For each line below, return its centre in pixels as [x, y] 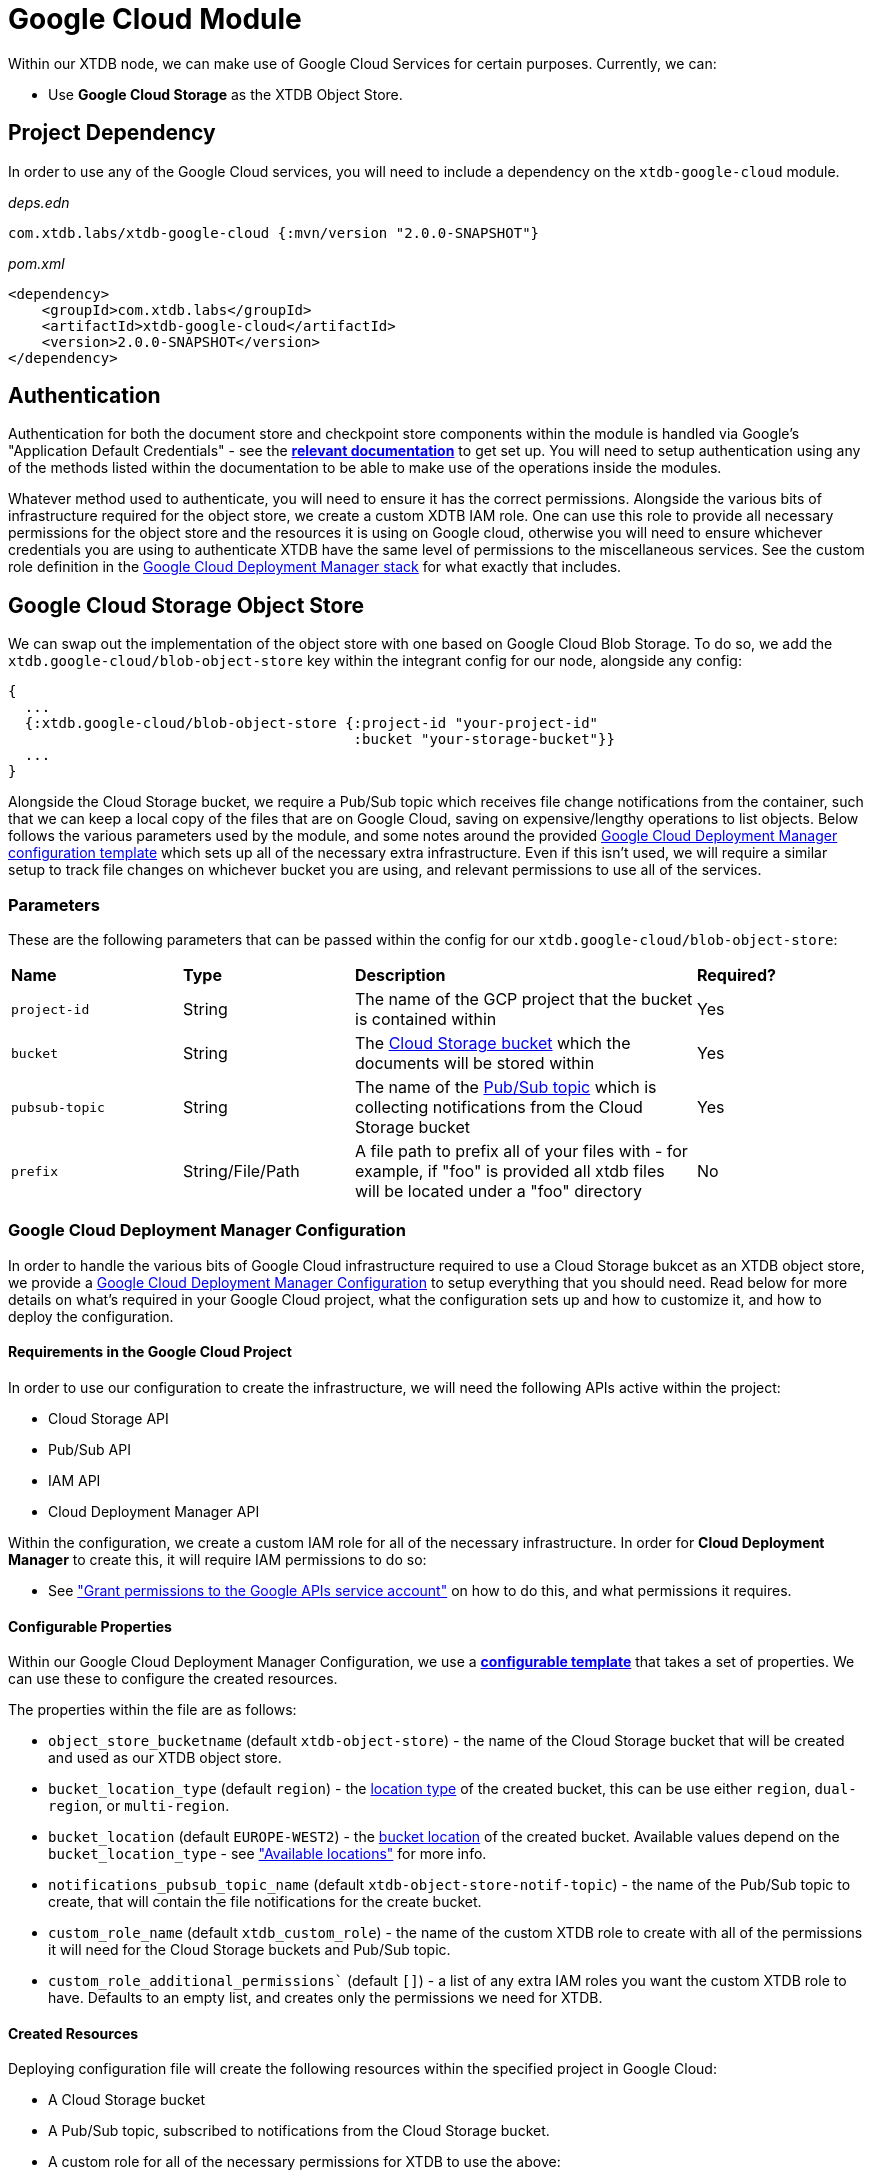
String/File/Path [241, 1171]
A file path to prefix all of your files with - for [521, 1151]
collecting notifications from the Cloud [499, 1107]
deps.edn [39, 202]
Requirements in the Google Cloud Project [150, 1352]
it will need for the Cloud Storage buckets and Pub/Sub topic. [249, 1950]
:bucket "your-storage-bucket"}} [484, 739]
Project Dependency [112, 133]
